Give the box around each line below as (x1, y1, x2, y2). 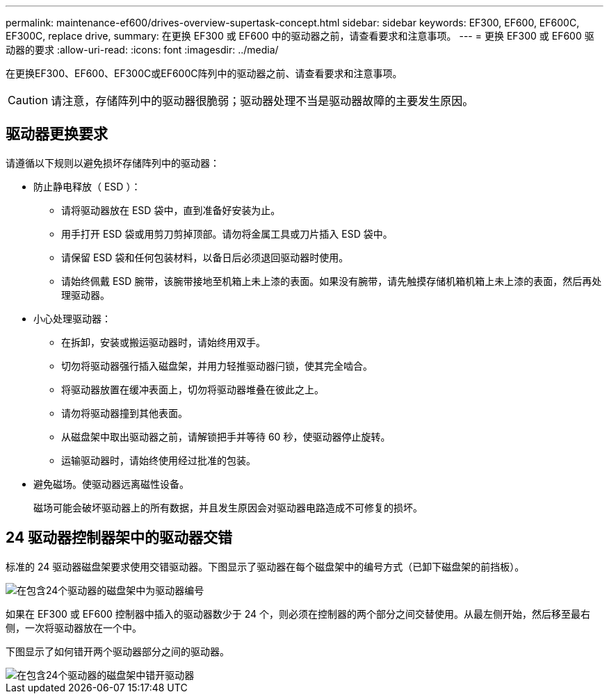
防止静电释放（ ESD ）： (33, 180, 141, 192)
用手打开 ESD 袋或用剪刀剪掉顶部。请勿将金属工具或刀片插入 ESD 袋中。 (61, 227, 393, 240)
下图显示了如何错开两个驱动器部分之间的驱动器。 (6, 645, 229, 657)
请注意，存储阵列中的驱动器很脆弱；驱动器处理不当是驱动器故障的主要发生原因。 (51, 94, 474, 108)
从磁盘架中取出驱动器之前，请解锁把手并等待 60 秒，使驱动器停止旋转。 (61, 430, 391, 443)
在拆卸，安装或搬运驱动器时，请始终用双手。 (61, 336, 266, 348)
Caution (8, 93, 49, 107)
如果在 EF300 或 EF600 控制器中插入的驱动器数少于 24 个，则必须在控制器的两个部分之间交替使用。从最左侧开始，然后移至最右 (6, 607, 591, 620)
